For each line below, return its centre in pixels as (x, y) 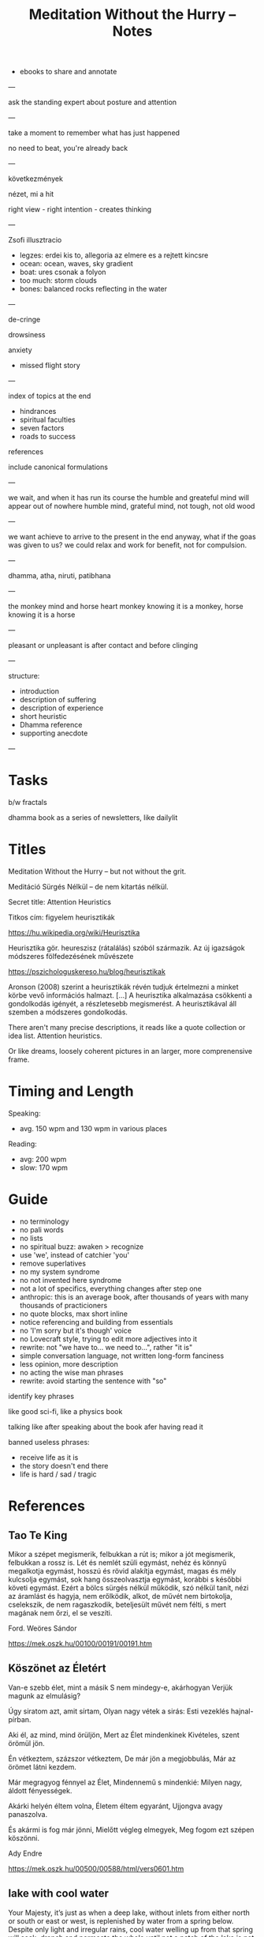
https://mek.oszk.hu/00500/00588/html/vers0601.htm (96, 1868)
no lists (31, 1238)
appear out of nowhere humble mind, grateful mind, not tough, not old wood (132, 506)
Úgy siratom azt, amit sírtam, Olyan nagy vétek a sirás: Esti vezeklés (119, 1711)
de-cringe (24, 320)
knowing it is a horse (42, 615)
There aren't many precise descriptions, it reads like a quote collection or (127, 1028)
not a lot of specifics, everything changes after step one (111, 1288)
